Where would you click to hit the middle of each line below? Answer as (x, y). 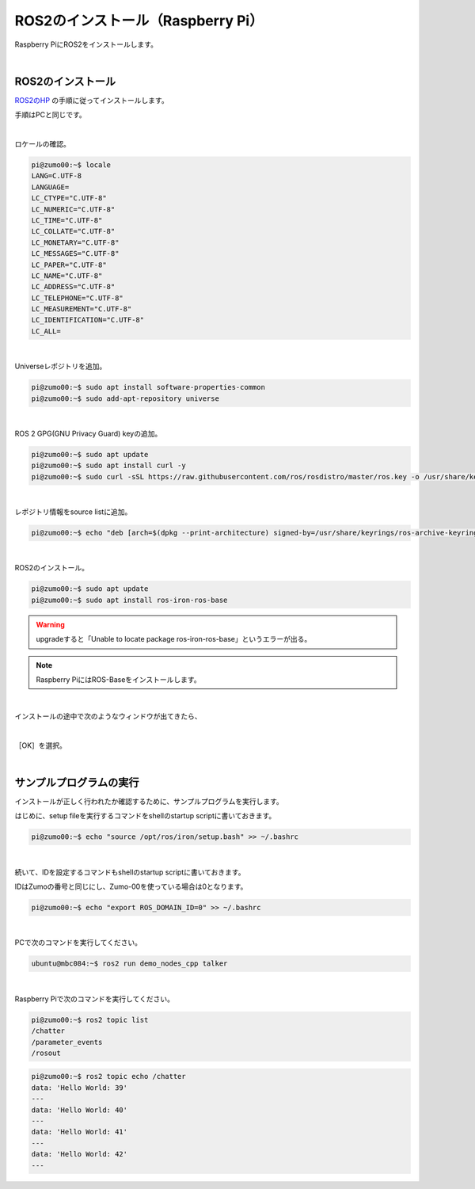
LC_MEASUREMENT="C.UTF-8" (82, 309)
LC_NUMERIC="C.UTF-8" (73, 209)
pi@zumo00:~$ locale (71, 165)
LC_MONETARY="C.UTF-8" (75, 242)
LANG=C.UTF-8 (57, 176)
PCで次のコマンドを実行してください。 (78, 943)
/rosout (46, 1053)
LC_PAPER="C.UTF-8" (69, 265)
